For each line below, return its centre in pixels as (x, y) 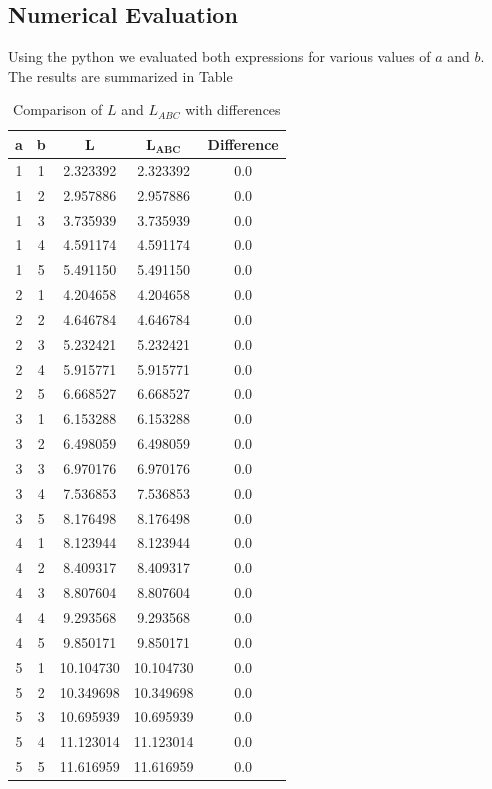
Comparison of (58, 109)
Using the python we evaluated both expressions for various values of (219, 56)
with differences (233, 109)
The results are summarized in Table (120, 75)
